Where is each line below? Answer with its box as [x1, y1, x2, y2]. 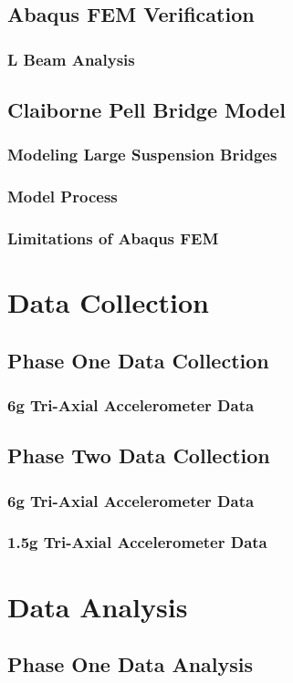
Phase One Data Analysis [7, 650, 254, 678]
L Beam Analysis [7, 47, 135, 70]
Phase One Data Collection [7, 346, 269, 374]
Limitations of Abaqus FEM [7, 227, 219, 250]
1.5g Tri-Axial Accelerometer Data [7, 531, 267, 554]
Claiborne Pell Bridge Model [7, 96, 286, 124]
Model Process [7, 185, 118, 208]
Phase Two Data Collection [7, 441, 270, 470]
